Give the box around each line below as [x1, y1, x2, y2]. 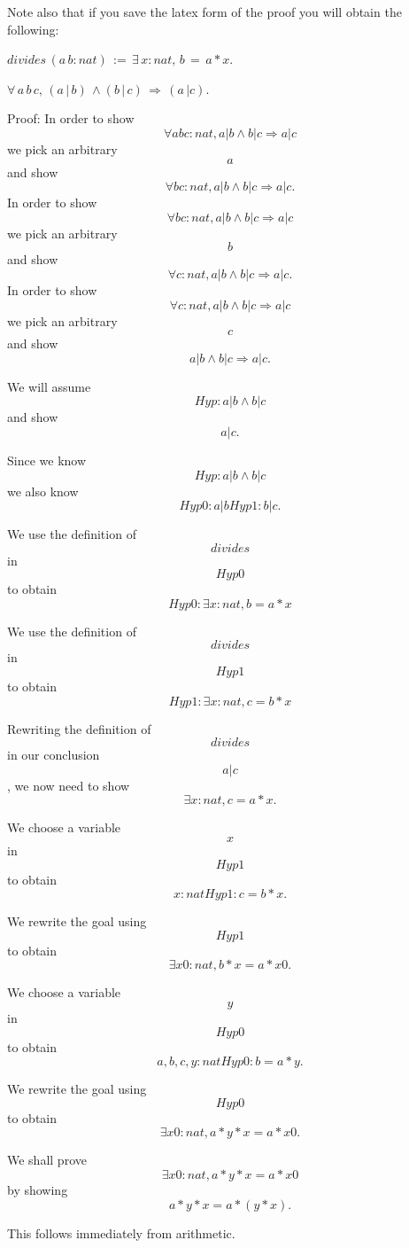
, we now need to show [7, 776, 130, 794]
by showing [7, 1180, 68, 1198]
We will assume [7, 377, 91, 395]
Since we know [7, 450, 87, 469]
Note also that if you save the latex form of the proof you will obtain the [7, 3, 402, 20]
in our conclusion [7, 745, 100, 764]
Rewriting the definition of [7, 719, 151, 737]
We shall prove [7, 1150, 87, 1169]
